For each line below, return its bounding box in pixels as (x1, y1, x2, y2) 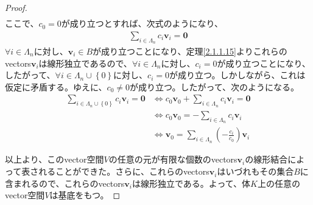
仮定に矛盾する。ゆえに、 (5, 80, 107, 93)
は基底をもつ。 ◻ (49, 189, 121, 201)
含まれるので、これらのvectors (5, 176, 125, 189)
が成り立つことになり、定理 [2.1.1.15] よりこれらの (93, 44, 287, 57)
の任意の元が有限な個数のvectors (108, 153, 237, 166)
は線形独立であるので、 (38, 56, 132, 69)
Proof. (5, 1, 27, 13)
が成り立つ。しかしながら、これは (169, 69, 306, 81)
